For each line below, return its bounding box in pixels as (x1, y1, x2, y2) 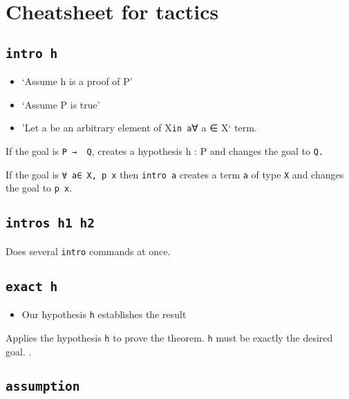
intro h (6, 46, 58, 61)
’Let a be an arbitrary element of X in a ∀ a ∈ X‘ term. (21, 120, 257, 135)
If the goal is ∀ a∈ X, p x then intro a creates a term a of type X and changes (6, 167, 344, 181)
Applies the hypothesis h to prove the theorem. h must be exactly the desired (6, 330, 333, 344)
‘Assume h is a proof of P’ (21, 74, 133, 89)
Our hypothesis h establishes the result (21, 307, 187, 322)
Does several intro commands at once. (6, 243, 171, 258)
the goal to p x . (6, 180, 73, 195)
